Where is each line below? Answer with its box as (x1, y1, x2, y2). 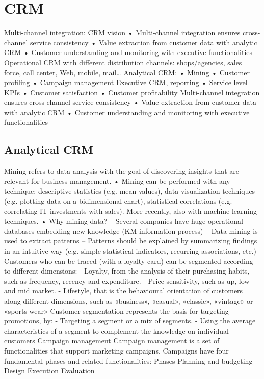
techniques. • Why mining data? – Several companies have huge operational (4, 215, 243, 226)
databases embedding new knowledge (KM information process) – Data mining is (4, 225, 258, 236)
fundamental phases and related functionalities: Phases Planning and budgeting (4, 355, 253, 366)
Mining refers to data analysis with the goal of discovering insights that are (4, 166, 240, 176)
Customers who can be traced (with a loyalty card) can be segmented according (4, 255, 253, 266)
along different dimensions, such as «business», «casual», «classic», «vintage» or (4, 295, 253, 306)
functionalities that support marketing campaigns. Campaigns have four (4, 345, 229, 356)
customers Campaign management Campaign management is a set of (4, 335, 220, 346)
